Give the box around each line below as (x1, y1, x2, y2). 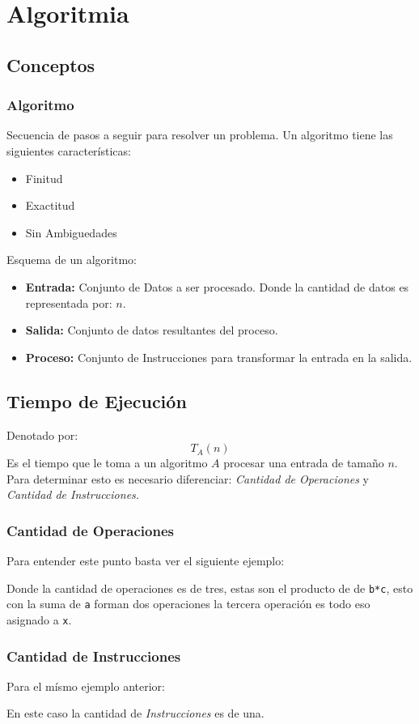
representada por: (25, 294, 112, 311)
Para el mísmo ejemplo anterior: (6, 677, 165, 694)
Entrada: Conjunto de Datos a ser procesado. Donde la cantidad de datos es (25, 278, 409, 295)
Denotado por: (6, 426, 78, 443)
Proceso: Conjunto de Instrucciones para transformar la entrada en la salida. (25, 348, 413, 365)
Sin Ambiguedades (25, 224, 117, 241)
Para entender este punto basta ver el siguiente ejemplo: (6, 552, 285, 569)
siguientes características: (6, 142, 131, 159)
